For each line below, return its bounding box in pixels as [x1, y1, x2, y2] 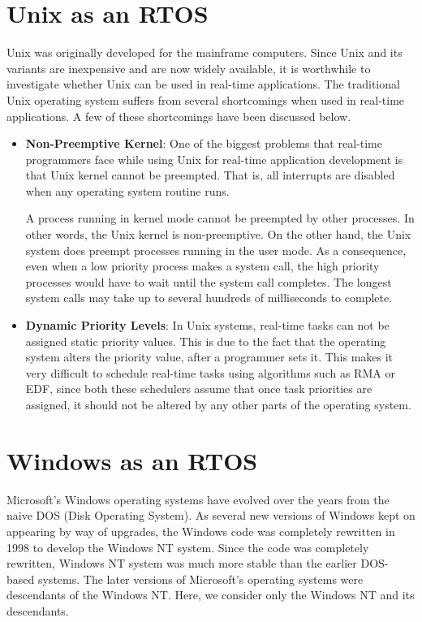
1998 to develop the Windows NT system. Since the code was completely [6, 538, 369, 555]
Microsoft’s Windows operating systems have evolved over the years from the [6, 490, 390, 508]
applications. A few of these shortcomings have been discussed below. [6, 107, 351, 124]
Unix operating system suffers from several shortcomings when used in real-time [6, 91, 405, 108]
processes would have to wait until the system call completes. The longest [25, 273, 392, 290]
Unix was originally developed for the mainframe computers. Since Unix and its [6, 44, 403, 61]
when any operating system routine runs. [25, 182, 230, 199]
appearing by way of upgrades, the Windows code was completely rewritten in [6, 522, 395, 539]
